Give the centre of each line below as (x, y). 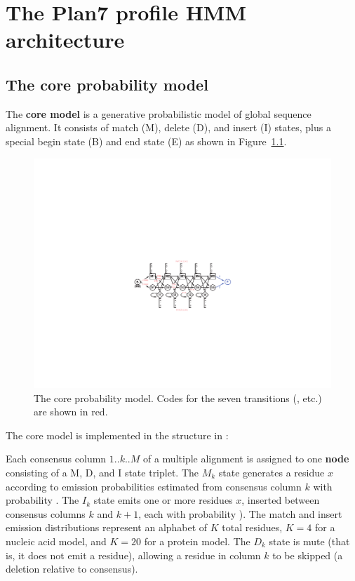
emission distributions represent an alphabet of (107, 527)
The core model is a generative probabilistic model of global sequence (159, 113)
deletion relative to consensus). (72, 569)
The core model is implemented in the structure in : (117, 435)
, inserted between (281, 500)
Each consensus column (56, 459)
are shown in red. (71, 412)
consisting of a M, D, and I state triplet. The (102, 473)
